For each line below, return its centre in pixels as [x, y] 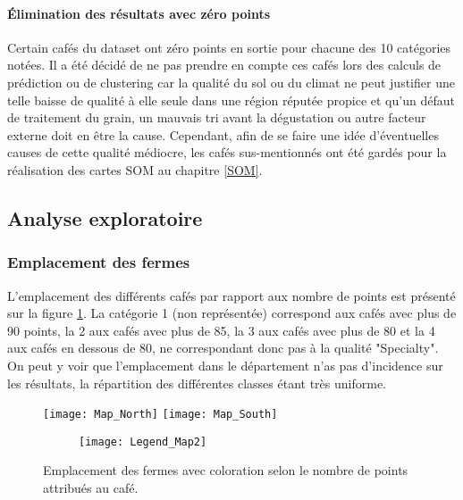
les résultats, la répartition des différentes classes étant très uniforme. [197, 383]
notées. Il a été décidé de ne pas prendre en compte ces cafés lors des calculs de [224, 65]
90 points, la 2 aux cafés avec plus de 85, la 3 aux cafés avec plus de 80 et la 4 [221, 330]
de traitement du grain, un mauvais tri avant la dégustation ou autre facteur [217, 117]
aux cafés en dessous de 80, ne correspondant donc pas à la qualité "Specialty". [223, 348]
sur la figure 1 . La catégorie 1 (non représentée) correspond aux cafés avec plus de [232, 313]
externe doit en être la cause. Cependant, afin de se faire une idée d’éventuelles [223, 134]
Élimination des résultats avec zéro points [139, 13]
